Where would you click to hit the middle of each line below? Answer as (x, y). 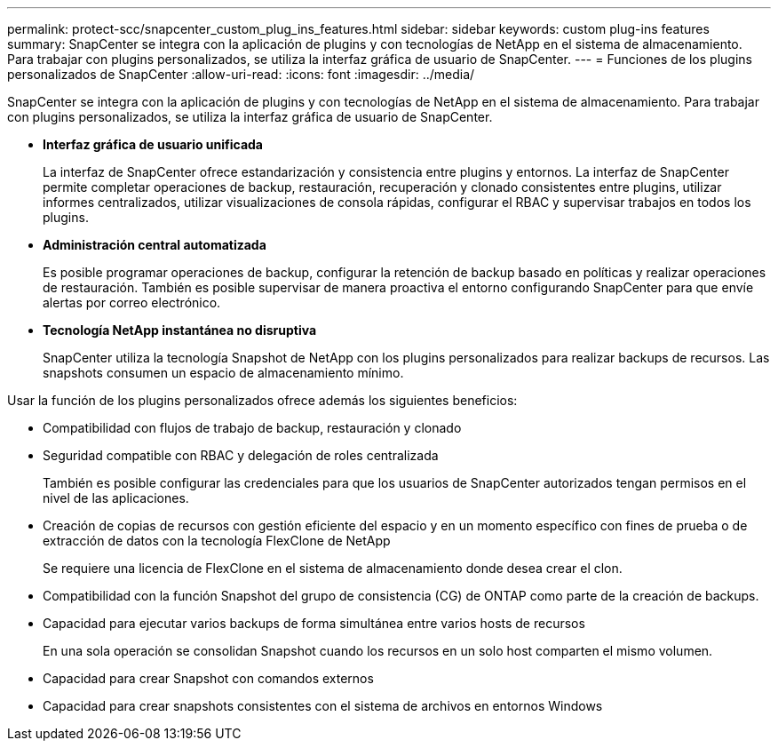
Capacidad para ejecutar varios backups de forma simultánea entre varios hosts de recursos (314, 623)
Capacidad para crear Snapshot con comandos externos (208, 678)
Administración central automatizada (155, 245)
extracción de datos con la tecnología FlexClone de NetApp (217, 541)
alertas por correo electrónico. (132, 302)
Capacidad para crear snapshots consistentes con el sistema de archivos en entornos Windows (323, 706)
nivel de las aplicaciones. (116, 498)
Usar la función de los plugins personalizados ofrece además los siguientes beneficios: (262, 400)
